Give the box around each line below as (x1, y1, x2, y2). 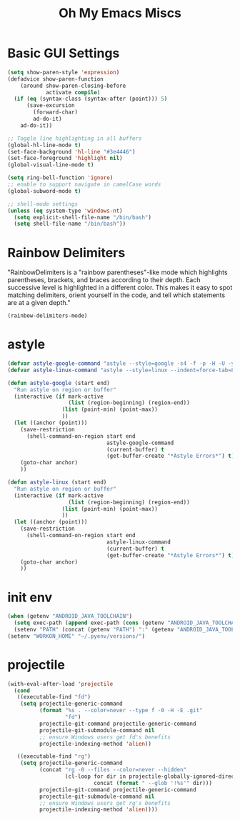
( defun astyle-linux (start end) (7, 479, 107, 486)
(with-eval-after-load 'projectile (7, 680, 114, 687)
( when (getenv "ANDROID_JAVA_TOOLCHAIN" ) (7, 613, 133, 620)
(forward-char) (33, 109, 79, 116)
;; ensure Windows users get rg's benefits (39, 799, 171, 806)
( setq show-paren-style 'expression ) (7, 69, 120, 76)
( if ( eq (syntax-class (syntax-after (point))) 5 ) (14, 95, 168, 103)
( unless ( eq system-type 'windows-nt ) (7, 207, 123, 214)
